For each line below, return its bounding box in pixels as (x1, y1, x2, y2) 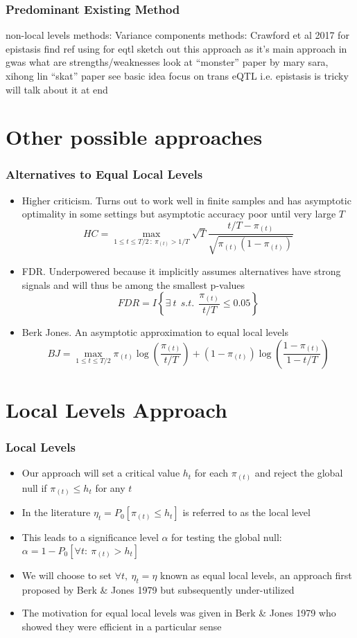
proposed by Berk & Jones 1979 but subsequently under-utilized (21, 582, 295, 596)
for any (95, 480, 125, 495)
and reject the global (254, 466, 343, 480)
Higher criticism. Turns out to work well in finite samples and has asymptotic (21, 193, 351, 207)
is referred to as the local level (182, 505, 311, 520)
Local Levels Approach (6, 395, 227, 423)
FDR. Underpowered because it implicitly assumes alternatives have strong (21, 263, 341, 278)
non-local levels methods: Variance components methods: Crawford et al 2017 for (6, 28, 349, 42)
